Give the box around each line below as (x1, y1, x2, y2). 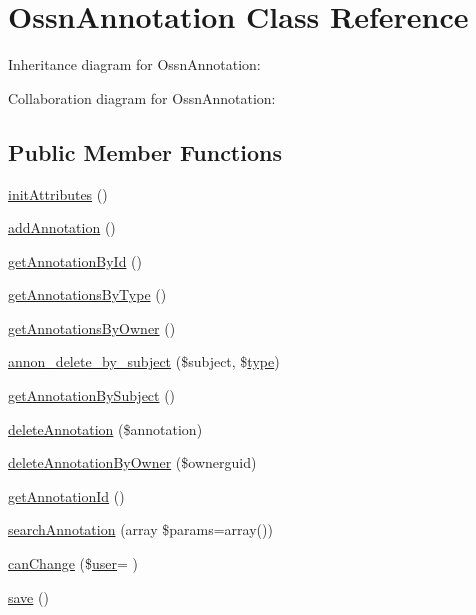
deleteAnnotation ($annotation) (8, 418, 203, 439)
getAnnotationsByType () (8, 284, 167, 305)
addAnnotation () (8, 217, 116, 238)
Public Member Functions (8, 136, 282, 167)
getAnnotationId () (8, 485, 125, 506)
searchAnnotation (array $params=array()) (8, 519, 273, 540)
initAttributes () (8, 183, 108, 204)
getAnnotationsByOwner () (8, 317, 176, 338)
